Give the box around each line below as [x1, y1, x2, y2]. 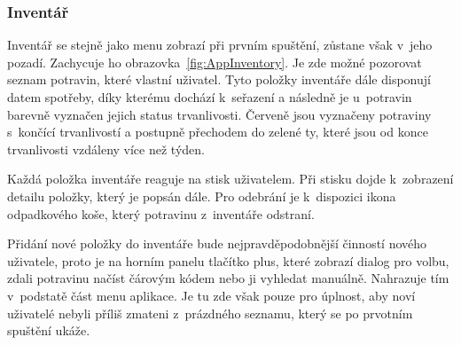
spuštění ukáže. [7, 321, 90, 340]
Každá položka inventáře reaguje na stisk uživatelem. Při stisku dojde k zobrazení [7, 169, 454, 188]
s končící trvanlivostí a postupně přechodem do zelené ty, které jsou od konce [7, 122, 428, 141]
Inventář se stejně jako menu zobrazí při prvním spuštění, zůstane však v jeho [7, 35, 433, 54]
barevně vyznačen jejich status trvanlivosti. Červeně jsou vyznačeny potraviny [7, 105, 432, 123]
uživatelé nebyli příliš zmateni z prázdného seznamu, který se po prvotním [7, 303, 413, 322]
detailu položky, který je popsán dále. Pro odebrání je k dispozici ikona [7, 186, 396, 205]
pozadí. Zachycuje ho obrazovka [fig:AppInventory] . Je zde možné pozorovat [7, 52, 422, 71]
